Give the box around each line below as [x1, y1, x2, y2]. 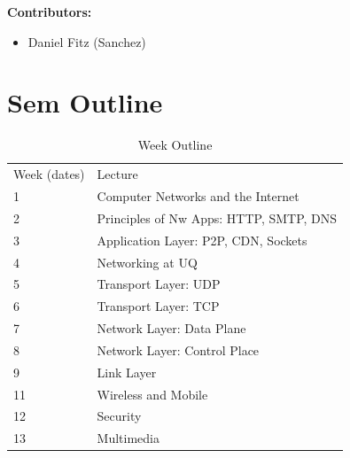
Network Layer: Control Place [97, 340, 260, 359]
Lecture [97, 165, 138, 183]
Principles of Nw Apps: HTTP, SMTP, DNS [97, 208, 338, 227]
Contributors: [7, 3, 92, 20]
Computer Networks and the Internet [97, 187, 299, 205]
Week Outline [137, 136, 213, 154]
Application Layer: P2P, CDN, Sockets [97, 230, 307, 249]
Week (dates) [13, 165, 85, 183]
